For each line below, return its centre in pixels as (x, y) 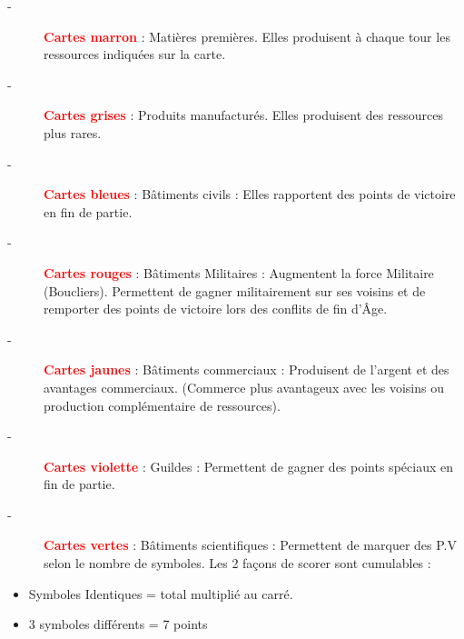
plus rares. (73, 132)
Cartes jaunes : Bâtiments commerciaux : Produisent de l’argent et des (247, 369)
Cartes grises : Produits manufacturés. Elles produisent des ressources (243, 115)
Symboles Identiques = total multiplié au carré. (161, 593)
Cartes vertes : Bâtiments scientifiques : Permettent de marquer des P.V (250, 545)
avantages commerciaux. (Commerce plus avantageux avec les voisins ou (244, 387)
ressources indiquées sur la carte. (135, 54)
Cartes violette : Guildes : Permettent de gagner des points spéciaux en (248, 466)
